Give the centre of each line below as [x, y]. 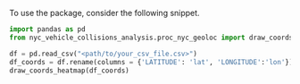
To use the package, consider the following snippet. [104, 13]
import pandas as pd [48, 29]
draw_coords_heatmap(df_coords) [69, 71]
